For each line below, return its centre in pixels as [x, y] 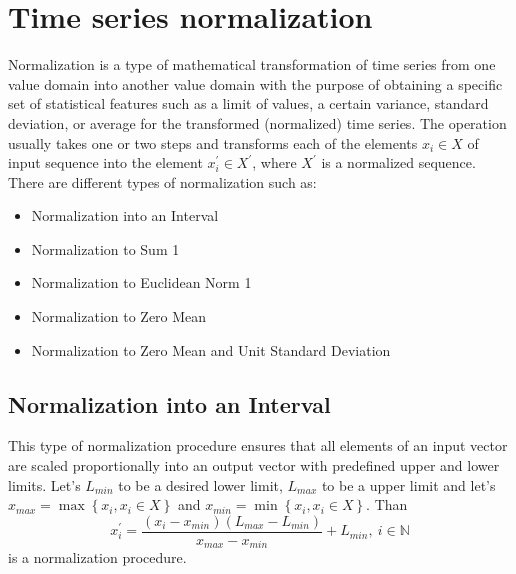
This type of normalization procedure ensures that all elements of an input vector [258, 445]
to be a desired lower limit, [200, 484]
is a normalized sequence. [398, 162]
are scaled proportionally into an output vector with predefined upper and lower [254, 465]
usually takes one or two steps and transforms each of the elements [213, 142]
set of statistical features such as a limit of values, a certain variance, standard [248, 103]
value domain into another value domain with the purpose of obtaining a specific [255, 83]
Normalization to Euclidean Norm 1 [141, 282]
